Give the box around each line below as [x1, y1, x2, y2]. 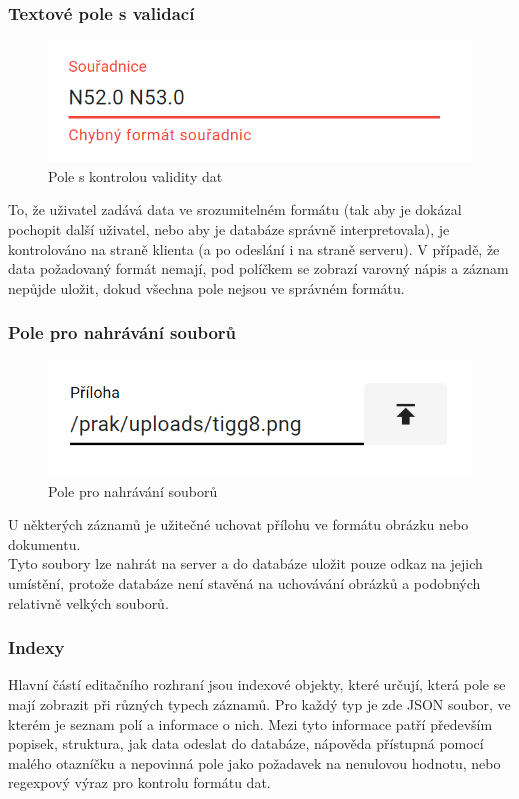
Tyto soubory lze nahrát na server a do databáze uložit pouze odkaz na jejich [8, 553, 483, 574]
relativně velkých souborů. [8, 592, 169, 613]
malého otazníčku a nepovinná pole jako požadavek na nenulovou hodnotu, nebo [8, 752, 501, 773]
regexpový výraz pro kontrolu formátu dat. [8, 772, 271, 793]
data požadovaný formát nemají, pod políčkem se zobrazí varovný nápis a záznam [8, 258, 509, 279]
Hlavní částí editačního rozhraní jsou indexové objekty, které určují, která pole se [8, 674, 506, 695]
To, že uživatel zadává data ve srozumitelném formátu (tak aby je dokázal [8, 199, 462, 220]
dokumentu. [8, 533, 81, 554]
